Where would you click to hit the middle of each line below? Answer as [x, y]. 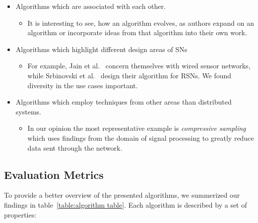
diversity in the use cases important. [83, 85]
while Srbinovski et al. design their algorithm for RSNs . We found [129, 75]
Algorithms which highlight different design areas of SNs [101, 49]
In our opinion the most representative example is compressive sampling [137, 128]
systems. [28, 111]
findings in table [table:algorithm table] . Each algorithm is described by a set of [126, 204]
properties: [20, 214]
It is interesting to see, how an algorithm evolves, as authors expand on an [141, 23]
